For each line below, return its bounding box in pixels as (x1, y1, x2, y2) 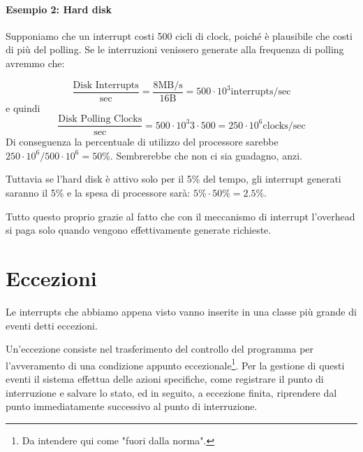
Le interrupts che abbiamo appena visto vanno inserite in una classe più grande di (6, 304, 357, 318)
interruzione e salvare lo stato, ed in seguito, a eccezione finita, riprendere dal (6, 385, 337, 400)
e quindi (6, 100, 40, 115)
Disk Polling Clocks (58, 114, 142, 125)
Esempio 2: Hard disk (6, 1, 112, 16)
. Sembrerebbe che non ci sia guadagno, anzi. (110, 148, 302, 162)
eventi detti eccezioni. (6, 318, 98, 332)
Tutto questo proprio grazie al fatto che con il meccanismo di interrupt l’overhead (6, 209, 355, 223)
